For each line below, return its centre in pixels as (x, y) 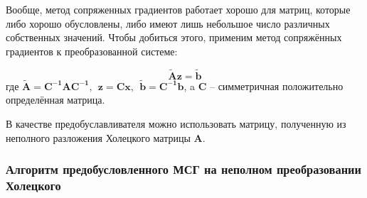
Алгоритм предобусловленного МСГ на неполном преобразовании (183, 169)
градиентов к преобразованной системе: (92, 51)
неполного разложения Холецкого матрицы (98, 137)
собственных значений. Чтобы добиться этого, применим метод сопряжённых (174, 37)
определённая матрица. (55, 100)
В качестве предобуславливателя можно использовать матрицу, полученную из (176, 123)
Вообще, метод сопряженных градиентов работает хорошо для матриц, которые (178, 9)
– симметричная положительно (276, 86)
